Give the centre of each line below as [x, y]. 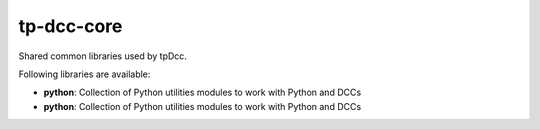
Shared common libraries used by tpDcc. [102, 56]
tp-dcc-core [70, 26]
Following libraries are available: [84, 74]
